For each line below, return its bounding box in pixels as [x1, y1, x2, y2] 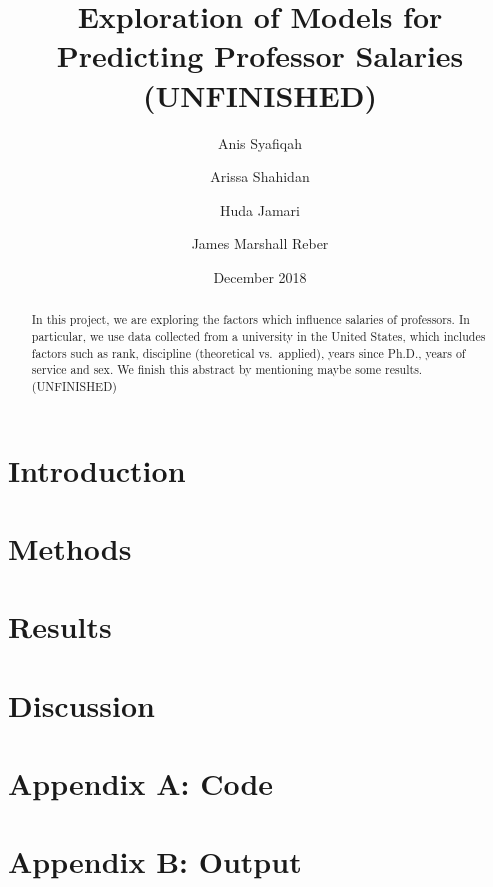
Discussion [8, 684, 155, 725]
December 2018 [213, 266, 307, 287]
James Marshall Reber [191, 233, 329, 254]
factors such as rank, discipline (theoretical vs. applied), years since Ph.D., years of [31, 344, 466, 361]
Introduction [8, 449, 186, 490]
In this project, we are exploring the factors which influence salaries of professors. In [31, 311, 470, 328]
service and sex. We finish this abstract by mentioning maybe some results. [31, 361, 423, 378]
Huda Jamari [220, 199, 300, 220]
